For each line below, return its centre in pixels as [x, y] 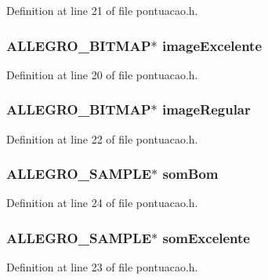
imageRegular [206, 109]
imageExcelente [212, 45]
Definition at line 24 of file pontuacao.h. [102, 203]
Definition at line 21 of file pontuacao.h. [102, 10]
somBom [190, 174]
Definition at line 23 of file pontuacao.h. [102, 267]
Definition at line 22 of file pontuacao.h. [102, 138]
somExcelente [206, 237]
